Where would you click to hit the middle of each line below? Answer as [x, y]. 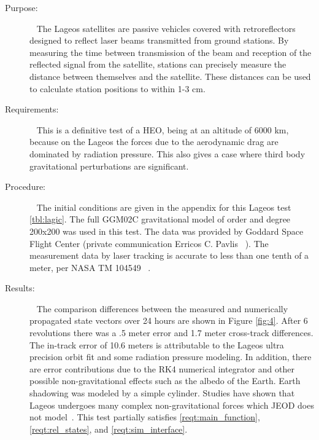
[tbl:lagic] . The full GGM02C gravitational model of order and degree [160, 219]
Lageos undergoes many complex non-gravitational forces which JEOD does [172, 405]
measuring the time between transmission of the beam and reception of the [171, 52]
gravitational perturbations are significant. [109, 166]
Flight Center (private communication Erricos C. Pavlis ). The [149, 243]
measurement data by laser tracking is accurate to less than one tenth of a [169, 255]
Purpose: [21, 7]
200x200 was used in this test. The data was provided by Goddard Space [167, 231]
